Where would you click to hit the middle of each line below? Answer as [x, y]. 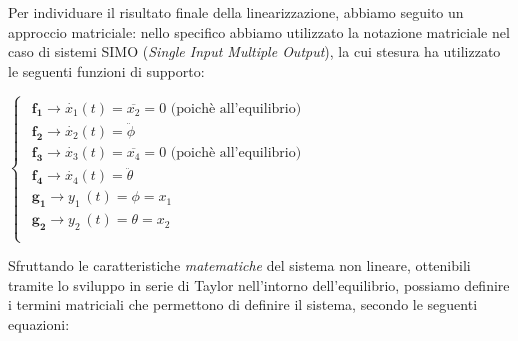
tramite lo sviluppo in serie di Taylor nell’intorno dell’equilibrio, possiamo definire [259, 284]
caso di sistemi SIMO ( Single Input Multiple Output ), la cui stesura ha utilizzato [254, 51]
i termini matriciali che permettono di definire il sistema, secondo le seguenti [243, 304]
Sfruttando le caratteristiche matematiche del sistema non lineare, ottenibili [239, 265]
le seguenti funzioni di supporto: [106, 70]
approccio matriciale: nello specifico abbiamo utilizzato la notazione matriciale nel [259, 31]
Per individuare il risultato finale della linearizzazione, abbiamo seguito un [236, 12]
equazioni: [39, 323]
